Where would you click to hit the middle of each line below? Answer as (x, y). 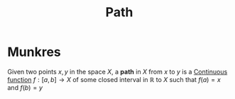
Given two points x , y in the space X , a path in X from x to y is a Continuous (117, 71)
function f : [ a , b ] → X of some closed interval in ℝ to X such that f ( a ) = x (114, 79)
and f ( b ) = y (25, 87)
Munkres (34, 52)
